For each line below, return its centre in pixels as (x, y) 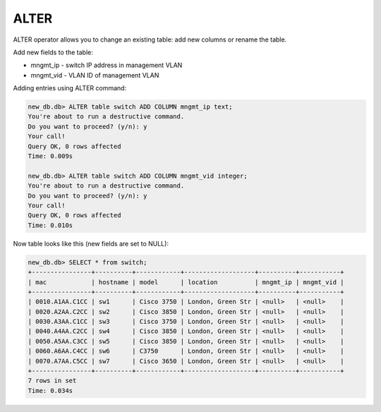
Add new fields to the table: (53, 52)
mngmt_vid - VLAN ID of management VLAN (95, 75)
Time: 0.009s (50, 156)
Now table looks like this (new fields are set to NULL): (91, 243)
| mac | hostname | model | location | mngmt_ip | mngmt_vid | (186, 282)
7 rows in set (52, 381)
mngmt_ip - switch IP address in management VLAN (107, 65)
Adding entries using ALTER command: (70, 88)
